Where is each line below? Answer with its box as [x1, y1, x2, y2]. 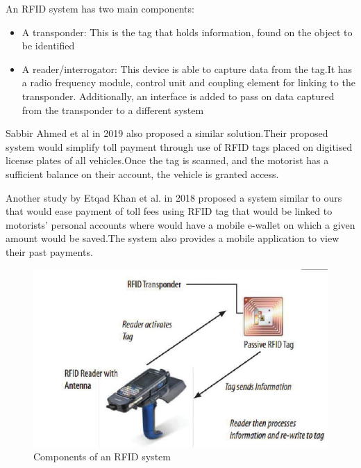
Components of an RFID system [33, 449, 171, 464]
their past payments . [6, 244, 93, 259]
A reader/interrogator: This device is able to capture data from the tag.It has [22, 61, 353, 76]
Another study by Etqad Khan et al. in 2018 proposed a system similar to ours [6, 190, 342, 204]
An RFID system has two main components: [6, 1, 194, 15]
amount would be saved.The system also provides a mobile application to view [6, 231, 339, 245]
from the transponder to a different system [22, 102, 204, 117]
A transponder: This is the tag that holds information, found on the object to [22, 24, 353, 39]
